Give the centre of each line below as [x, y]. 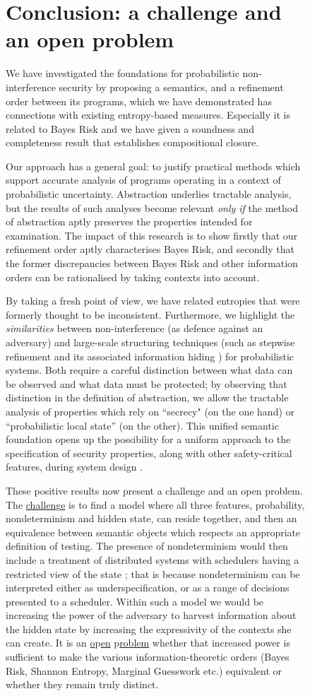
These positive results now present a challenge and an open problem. [154, 490]
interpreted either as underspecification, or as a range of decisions [148, 588]
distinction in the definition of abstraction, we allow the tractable [147, 397]
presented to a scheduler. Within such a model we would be [135, 601]
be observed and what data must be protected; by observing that [147, 383]
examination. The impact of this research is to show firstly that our [152, 235]
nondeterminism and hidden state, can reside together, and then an [151, 518]
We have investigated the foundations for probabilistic [123, 73]
